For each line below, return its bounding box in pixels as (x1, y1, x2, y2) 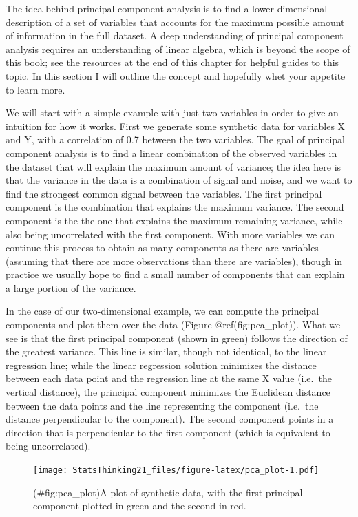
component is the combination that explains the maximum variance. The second (6, 200, 344, 214)
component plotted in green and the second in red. (33, 498, 246, 513)
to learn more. (6, 82, 65, 96)
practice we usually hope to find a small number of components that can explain (6, 267, 345, 282)
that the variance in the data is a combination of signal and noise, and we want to (6, 173, 352, 187)
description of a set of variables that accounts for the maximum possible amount (6, 14, 345, 29)
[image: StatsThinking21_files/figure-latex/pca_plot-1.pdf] (33, 465, 319, 475)
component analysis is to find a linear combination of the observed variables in (6, 145, 337, 160)
